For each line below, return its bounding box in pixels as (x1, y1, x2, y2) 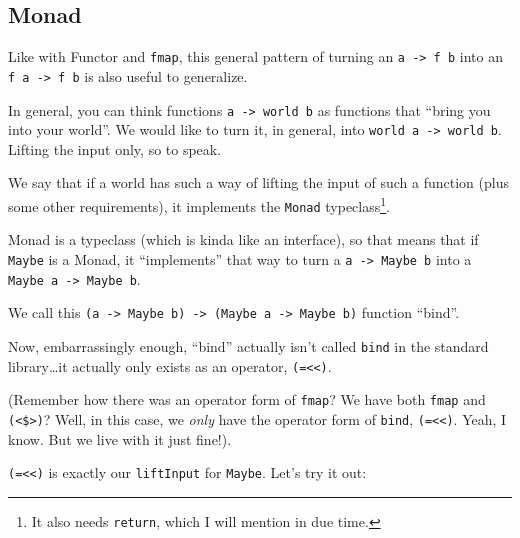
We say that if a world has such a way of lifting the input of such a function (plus (8, 172, 509, 193)
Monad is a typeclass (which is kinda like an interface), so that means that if (8, 229, 479, 250)
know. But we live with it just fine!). (8, 428, 232, 449)
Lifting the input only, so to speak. (8, 138, 222, 159)
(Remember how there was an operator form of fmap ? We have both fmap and (8, 389, 486, 410)
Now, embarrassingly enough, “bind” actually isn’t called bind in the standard (8, 335, 489, 356)
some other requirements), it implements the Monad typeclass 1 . (8, 193, 390, 216)
